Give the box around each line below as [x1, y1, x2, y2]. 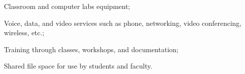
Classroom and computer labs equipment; [4, 1, 130, 11]
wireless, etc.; [4, 27, 45, 38]
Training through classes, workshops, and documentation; [4, 44, 179, 54]
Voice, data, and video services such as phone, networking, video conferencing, [4, 17, 242, 28]
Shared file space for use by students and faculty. [4, 61, 153, 71]
